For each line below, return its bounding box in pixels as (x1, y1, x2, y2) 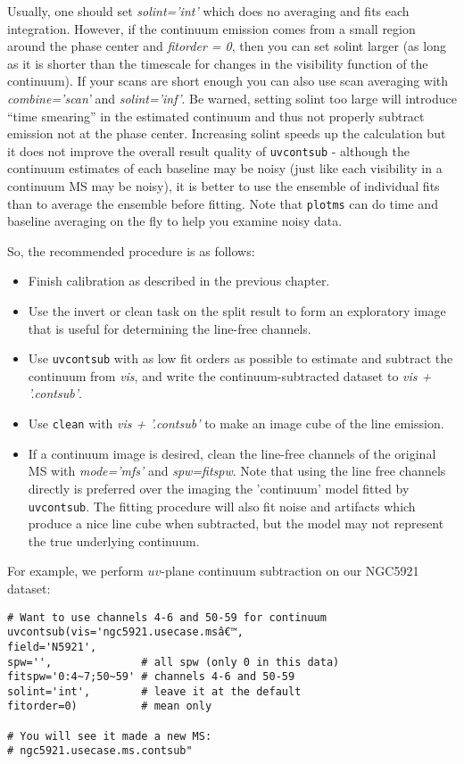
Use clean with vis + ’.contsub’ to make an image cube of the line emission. (28, 414, 444, 433)
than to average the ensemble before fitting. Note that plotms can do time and (7, 194, 438, 212)
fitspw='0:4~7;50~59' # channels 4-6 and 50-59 (7, 670, 295, 684)
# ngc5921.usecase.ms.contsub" (7, 744, 193, 758)
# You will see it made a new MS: (7, 729, 212, 743)
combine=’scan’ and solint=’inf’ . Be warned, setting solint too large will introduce (7, 88, 457, 107)
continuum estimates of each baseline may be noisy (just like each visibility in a (7, 159, 443, 178)
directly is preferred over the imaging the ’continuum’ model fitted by (28, 478, 410, 497)
